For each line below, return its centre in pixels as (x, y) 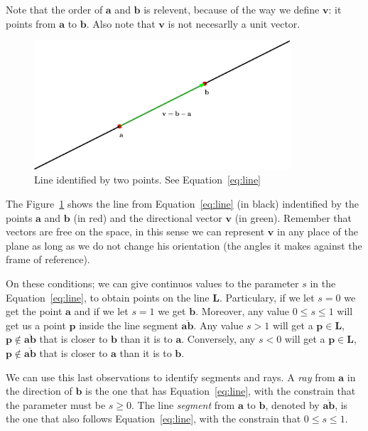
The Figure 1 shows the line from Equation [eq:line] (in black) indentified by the (182, 203)
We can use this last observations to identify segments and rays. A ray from (171, 377)
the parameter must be (56, 404)
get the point (34, 311)
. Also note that (121, 23)
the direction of (39, 391)
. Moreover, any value (243, 311)
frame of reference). (48, 259)
